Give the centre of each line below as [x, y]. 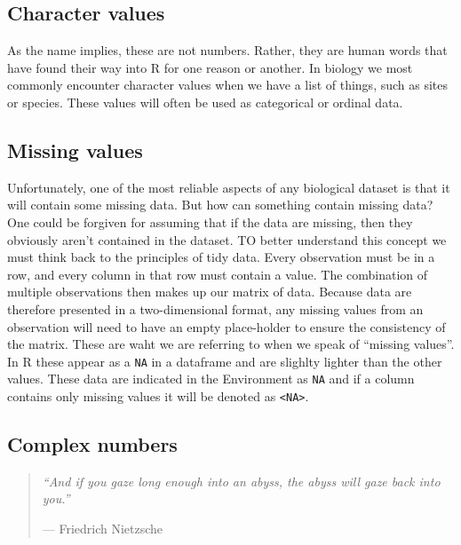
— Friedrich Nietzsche [103, 529]
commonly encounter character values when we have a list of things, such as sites [228, 85]
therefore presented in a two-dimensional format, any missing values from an [215, 308]
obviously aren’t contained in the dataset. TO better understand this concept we [227, 239]
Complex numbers [92, 444]
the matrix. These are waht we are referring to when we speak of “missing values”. [231, 344]
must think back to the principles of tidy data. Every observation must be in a [221, 257]
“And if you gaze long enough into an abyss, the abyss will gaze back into [241, 481]
